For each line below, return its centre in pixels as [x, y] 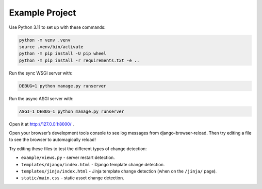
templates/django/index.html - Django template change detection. [93, 164]
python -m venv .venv [45, 40]
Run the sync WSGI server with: [41, 73]
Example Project [42, 13]
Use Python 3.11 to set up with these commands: [57, 27]
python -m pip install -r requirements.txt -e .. [79, 60]
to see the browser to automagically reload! [52, 140]
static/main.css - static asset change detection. [73, 178]
